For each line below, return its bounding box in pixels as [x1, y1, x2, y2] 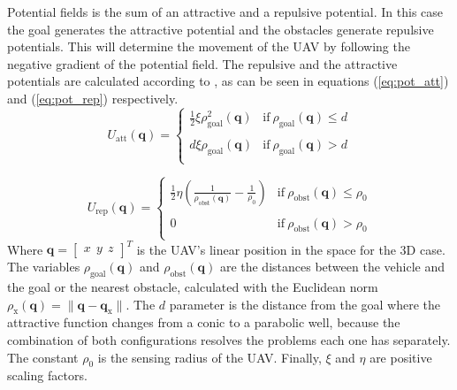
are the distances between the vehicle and [219, 257, 445, 276]
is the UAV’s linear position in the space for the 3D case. [136, 240, 446, 258]
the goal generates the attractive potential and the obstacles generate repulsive [7, 19, 434, 38]
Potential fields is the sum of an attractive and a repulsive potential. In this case [7, 3, 444, 20]
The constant [7, 348, 79, 366]
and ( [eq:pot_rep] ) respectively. [7, 88, 179, 107]
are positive [369, 348, 432, 366]
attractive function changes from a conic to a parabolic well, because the [7, 313, 400, 332]
